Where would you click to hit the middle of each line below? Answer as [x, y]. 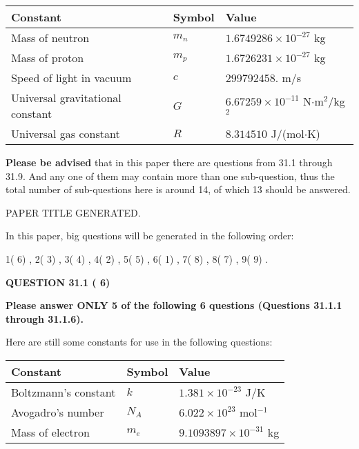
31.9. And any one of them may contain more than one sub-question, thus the [170, 176]
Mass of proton [48, 58]
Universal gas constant [66, 133]
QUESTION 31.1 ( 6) [58, 282]
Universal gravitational [66, 98]
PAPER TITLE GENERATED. [73, 212]
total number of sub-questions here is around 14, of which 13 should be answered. [178, 189]
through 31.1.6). [45, 318]
